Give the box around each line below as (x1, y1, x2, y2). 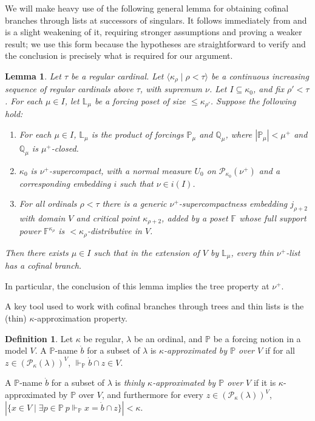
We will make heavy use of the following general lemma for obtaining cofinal (5, 2, 289, 14)
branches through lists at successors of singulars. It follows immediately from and (5, 13, 307, 26)
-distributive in (87, 224, 142, 237)
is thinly (115, 376, 145, 389)
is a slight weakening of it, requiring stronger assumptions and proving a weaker (5, 25, 302, 38)
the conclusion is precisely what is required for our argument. (5, 49, 233, 62)
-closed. (51, 141, 79, 154)
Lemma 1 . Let (5, 69, 61, 82)
